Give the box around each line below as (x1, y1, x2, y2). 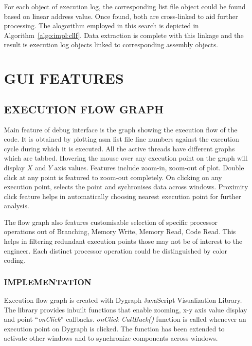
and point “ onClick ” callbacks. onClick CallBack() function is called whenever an (4, 314, 246, 324)
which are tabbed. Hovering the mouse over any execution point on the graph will (4, 153, 248, 163)
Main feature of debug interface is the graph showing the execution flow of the (4, 124, 237, 134)
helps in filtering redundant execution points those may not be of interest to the (4, 236, 243, 246)
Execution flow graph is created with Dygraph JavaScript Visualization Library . (4, 295, 242, 305)
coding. (4, 255, 25, 265)
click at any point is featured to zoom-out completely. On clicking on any (4, 172, 222, 182)
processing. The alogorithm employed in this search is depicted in (4, 20, 199, 31)
